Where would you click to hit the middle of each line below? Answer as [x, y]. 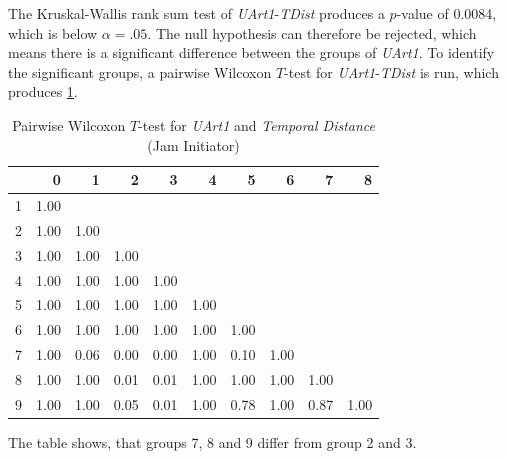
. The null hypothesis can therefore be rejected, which [312, 32]
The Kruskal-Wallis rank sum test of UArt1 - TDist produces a [196, 13]
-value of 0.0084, [446, 13]
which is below [53, 32]
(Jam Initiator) [193, 144]
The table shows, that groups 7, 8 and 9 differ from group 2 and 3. [212, 441]
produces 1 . [43, 91]
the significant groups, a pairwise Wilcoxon [140, 71]
